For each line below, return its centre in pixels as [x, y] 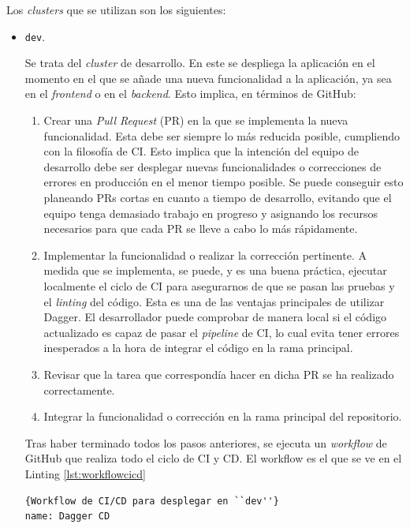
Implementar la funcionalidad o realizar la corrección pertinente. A [205, 255]
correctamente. [79, 389]
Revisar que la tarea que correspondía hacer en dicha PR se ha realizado [219, 374]
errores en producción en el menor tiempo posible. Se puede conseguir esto [224, 182]
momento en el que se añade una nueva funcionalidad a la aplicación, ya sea [208, 78]
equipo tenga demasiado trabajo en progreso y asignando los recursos [211, 213]
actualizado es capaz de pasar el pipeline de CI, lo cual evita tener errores [222, 332]
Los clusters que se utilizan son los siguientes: [116, 9]
